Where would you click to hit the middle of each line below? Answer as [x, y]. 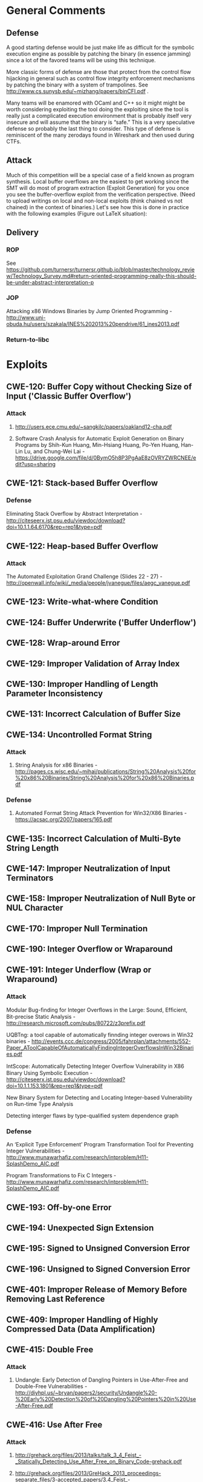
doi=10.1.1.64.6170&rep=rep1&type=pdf [54, 527]
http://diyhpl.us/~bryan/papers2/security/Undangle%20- [86, 1393]
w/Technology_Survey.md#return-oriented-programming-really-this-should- [101, 276]
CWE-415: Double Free [50, 1349]
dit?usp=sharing [35, 464]
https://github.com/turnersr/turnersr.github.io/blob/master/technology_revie [101, 269]
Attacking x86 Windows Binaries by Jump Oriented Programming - [89, 311]
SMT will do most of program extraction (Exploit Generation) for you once [98, 187]
